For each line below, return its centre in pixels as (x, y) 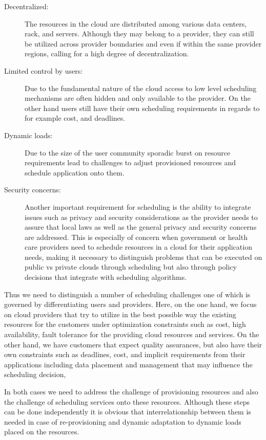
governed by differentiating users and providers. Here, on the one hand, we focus (130, 304)
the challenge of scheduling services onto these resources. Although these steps (127, 401)
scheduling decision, (35, 374)
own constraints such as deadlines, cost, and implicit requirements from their (125, 354)
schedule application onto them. (75, 172)
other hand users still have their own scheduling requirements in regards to (142, 108)
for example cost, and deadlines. (75, 118)
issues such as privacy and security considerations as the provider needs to (141, 217)
